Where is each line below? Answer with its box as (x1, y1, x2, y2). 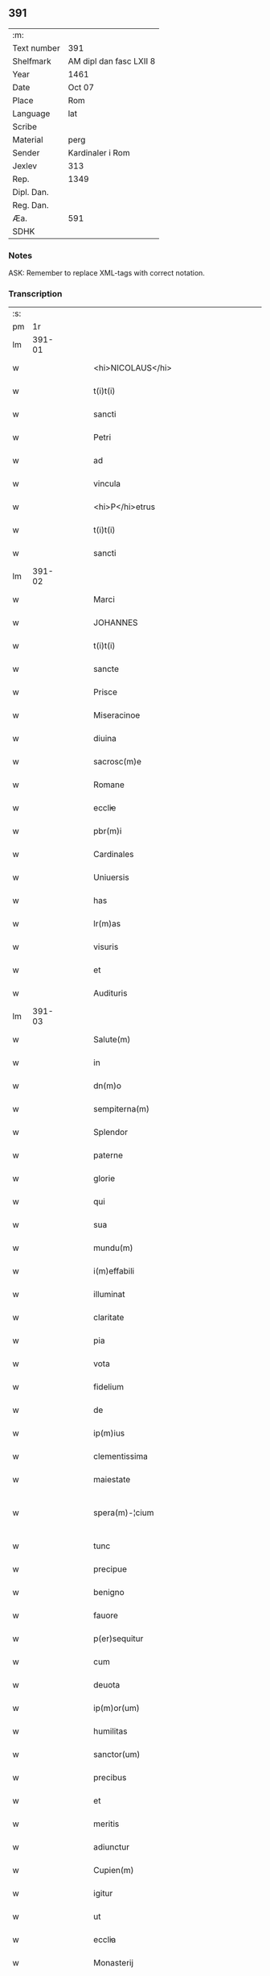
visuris (93, 942, 119, 953)
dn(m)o (93, 1080, 122, 1092)
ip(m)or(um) (93, 1703, 141, 1714)
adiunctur (93, 1841, 130, 1853)
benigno (93, 1587, 125, 1598)
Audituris (93, 988, 128, 999)
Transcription (8, 288, 63, 300)
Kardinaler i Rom (67, 147, 130, 158)
